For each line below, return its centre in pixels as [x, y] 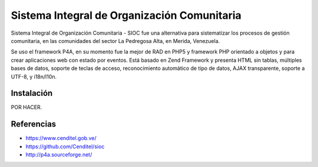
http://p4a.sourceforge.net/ [59, 155]
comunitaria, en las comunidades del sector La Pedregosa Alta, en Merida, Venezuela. [115, 41]
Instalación [32, 93]
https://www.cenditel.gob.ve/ [61, 138]
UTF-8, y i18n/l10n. [34, 76]
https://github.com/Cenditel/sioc [65, 146]
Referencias [34, 124]
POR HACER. [26, 107]
